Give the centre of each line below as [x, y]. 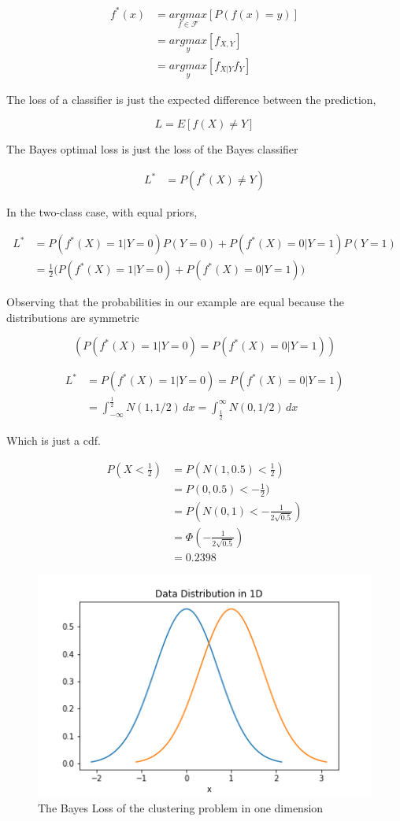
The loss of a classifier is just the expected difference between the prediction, [191, 100]
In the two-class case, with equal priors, [102, 212]
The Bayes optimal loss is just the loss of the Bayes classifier [152, 148]
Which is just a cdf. [54, 440]
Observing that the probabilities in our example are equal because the [175, 302]
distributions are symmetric [73, 317]
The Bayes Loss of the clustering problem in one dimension [181, 808]
